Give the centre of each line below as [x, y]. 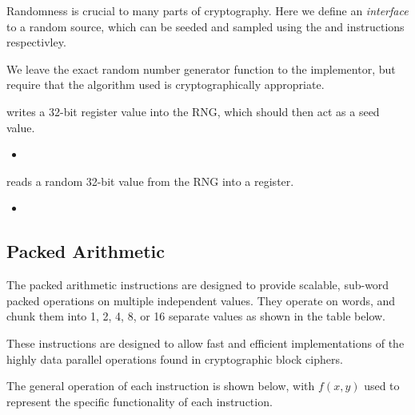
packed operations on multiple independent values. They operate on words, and [201, 300]
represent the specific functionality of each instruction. [140, 401]
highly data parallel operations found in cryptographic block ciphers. [175, 359]
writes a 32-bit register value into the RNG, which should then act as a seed [193, 111]
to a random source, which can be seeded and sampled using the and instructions [206, 26]
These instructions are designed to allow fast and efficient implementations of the [206, 342]
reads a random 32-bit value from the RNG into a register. [150, 181]
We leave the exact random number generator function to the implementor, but [201, 68]
